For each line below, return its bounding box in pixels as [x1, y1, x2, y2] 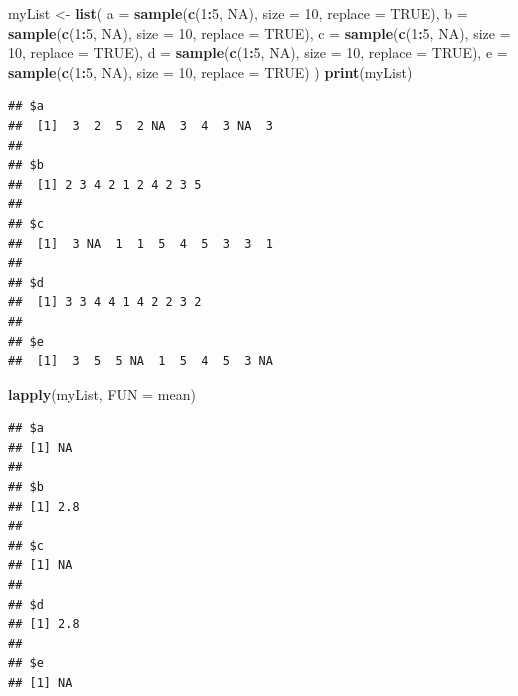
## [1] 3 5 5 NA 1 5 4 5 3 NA [8, 354, 273, 369]
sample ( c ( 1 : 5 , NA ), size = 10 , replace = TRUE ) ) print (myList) [8, 61, 413, 82]
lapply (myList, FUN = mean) [8, 383, 196, 404]
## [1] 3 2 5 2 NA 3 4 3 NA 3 [8, 118, 273, 133]
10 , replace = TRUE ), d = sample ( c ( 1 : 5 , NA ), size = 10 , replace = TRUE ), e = [8, 42, 508, 63]
